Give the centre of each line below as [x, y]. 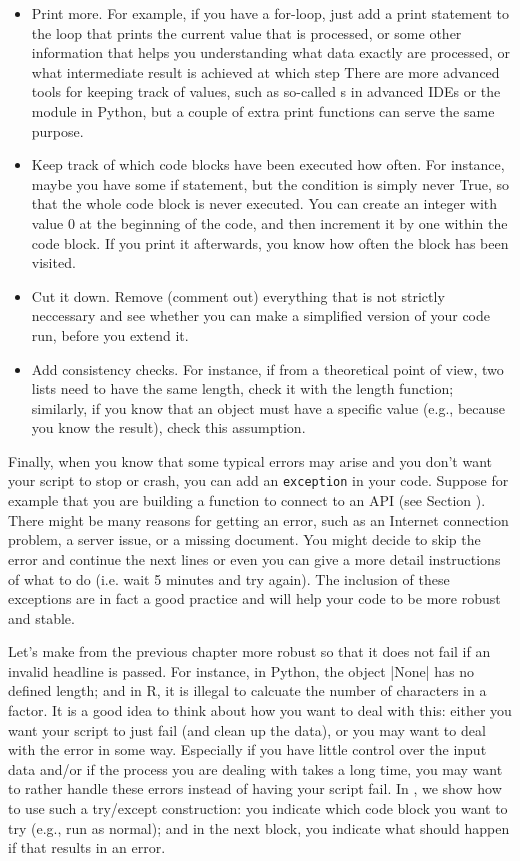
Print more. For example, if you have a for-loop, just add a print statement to [270, 13]
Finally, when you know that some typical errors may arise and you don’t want [250, 460]
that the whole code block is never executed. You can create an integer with [264, 203]
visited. [53, 262]
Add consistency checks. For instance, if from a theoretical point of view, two [267, 368]
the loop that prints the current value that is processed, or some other [246, 32]
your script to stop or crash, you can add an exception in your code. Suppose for [258, 480]
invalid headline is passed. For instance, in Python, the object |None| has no [241, 670]
